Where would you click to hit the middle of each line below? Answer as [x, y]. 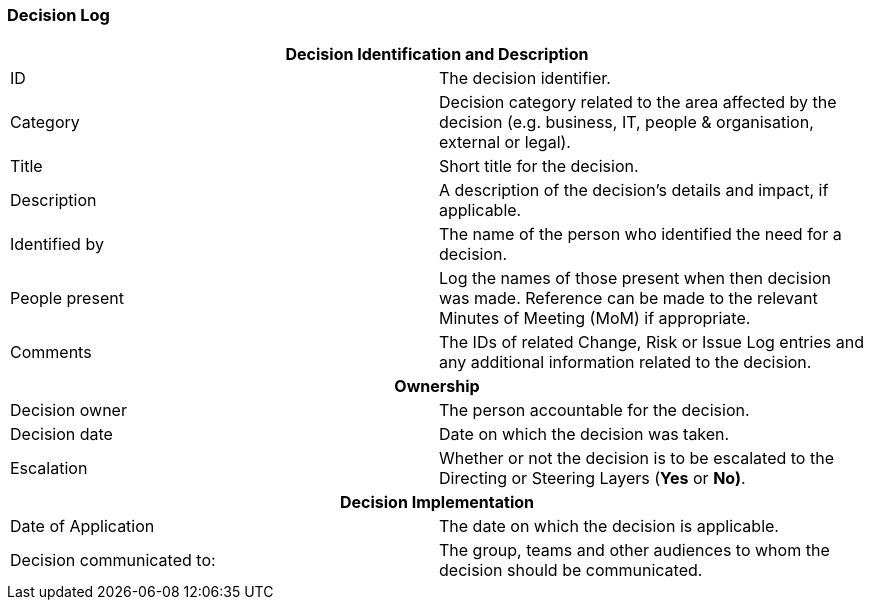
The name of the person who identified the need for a [640, 234]
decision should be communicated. [571, 570]
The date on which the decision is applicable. [609, 526]
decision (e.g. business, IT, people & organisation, [626, 122]
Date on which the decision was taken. [584, 434]
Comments [51, 352]
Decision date [61, 434]
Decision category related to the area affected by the [638, 102]
